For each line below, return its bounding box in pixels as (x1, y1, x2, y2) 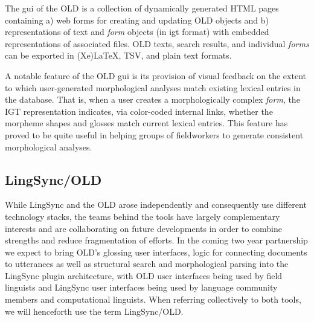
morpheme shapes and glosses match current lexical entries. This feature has (5, 117, 288, 129)
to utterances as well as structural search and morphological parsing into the (5, 257, 289, 270)
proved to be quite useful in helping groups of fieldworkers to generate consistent (5, 128, 304, 141)
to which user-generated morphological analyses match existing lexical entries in (5, 81, 301, 94)
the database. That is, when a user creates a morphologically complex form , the (5, 93, 300, 106)
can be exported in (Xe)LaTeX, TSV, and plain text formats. (5, 49, 232, 62)
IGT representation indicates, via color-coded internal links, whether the (5, 105, 273, 117)
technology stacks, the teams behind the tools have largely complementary (5, 210, 280, 222)
